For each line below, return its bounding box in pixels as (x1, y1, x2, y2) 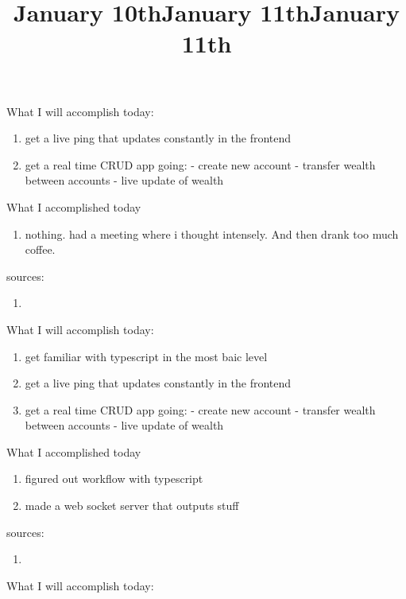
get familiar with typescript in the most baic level (25, 348, 268, 364)
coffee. (25, 241, 56, 258)
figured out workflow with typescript (25, 470, 203, 487)
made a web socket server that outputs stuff (25, 497, 239, 514)
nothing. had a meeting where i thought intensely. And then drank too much (25, 225, 399, 242)
